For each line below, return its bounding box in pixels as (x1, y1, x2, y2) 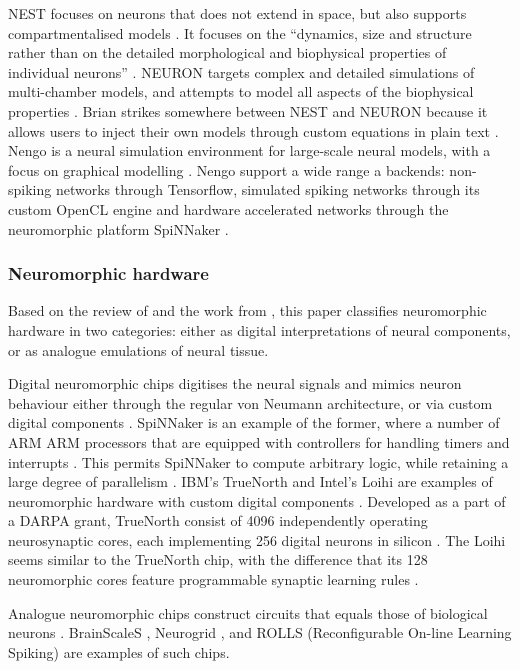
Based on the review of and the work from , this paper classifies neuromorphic (8, 300, 487, 321)
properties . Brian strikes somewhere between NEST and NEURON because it (8, 100, 488, 121)
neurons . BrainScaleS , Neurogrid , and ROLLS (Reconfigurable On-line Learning (8, 622, 512, 643)
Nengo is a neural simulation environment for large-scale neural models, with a (8, 140, 491, 161)
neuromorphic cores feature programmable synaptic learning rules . (8, 569, 419, 590)
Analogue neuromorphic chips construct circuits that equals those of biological (8, 602, 488, 623)
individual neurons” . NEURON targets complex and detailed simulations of (8, 61, 475, 82)
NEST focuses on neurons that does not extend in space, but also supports (8, 3, 467, 23)
